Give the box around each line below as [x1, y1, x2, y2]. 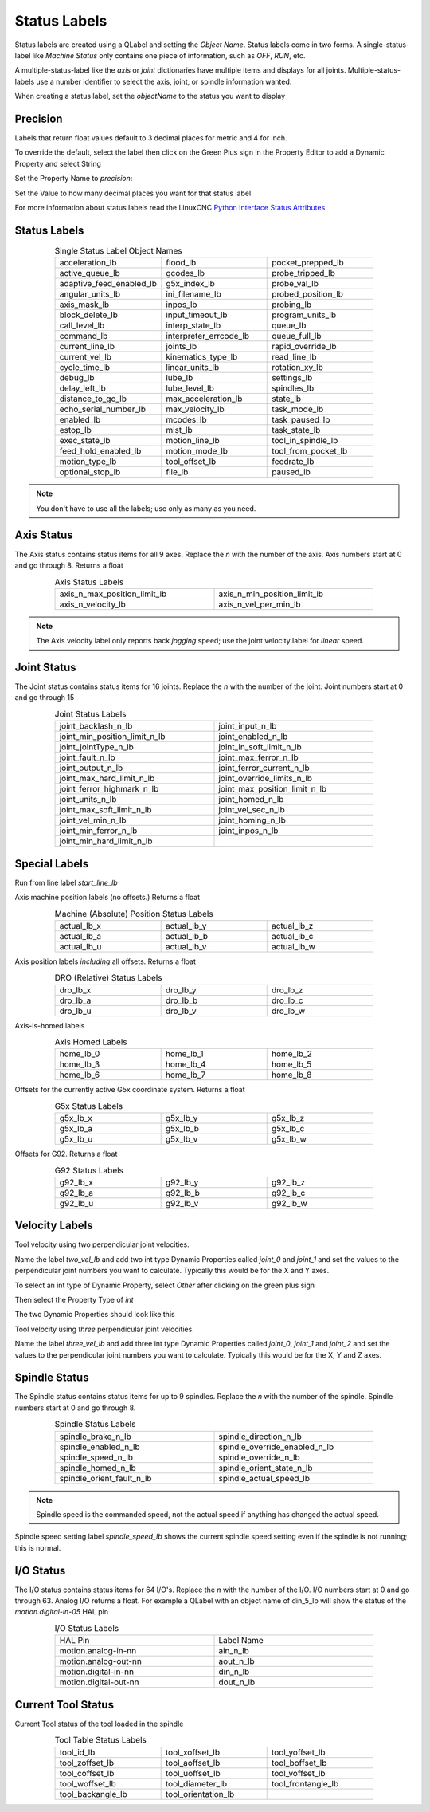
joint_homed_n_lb [218, 794, 284, 805]
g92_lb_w [271, 1197, 308, 1209]
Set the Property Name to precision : [14, 174, 133, 183]
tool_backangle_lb [59, 1788, 127, 1799]
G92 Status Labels [54, 1165, 123, 1176]
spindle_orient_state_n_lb [218, 1462, 314, 1473]
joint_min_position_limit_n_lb [59, 731, 166, 742]
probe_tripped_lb [272, 268, 336, 279]
